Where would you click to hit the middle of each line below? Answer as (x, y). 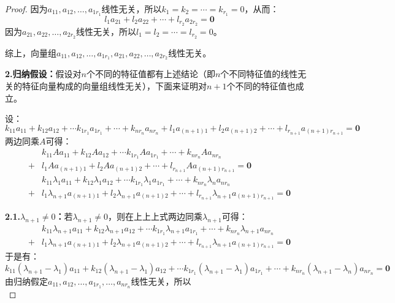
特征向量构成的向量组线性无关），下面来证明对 (114, 86)
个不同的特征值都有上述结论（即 (151, 74)
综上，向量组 (31, 52)
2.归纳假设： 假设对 (43, 74)
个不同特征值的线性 (259, 74)
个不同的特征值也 (261, 86)
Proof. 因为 (26, 9)
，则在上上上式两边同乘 (155, 216)
